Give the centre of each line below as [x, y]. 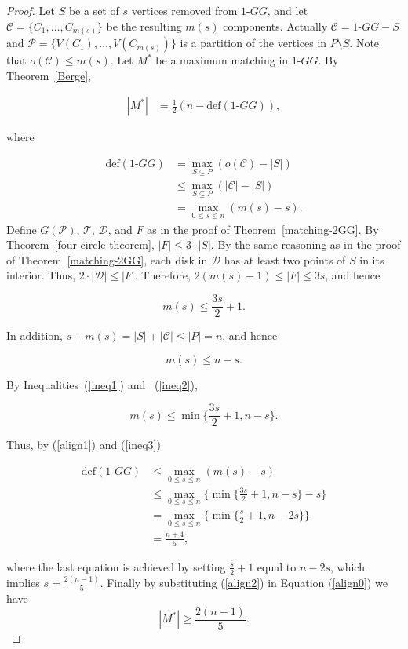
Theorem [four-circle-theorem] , [80, 244]
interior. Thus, [41, 275]
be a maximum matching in [222, 60]
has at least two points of [285, 259]
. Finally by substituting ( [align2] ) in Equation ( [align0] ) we [244, 583]
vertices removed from [184, 10]
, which [348, 566]
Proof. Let [31, 10]
